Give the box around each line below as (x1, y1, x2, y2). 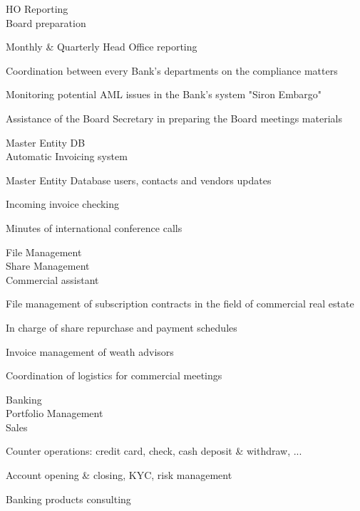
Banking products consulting (6, 491, 131, 506)
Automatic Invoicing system (6, 149, 128, 164)
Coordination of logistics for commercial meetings (6, 368, 222, 383)
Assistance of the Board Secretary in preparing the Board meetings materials (6, 110, 342, 125)
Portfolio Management (6, 406, 103, 421)
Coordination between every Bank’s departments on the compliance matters (6, 63, 338, 78)
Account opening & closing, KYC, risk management (6, 468, 232, 483)
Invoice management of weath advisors (6, 344, 174, 359)
